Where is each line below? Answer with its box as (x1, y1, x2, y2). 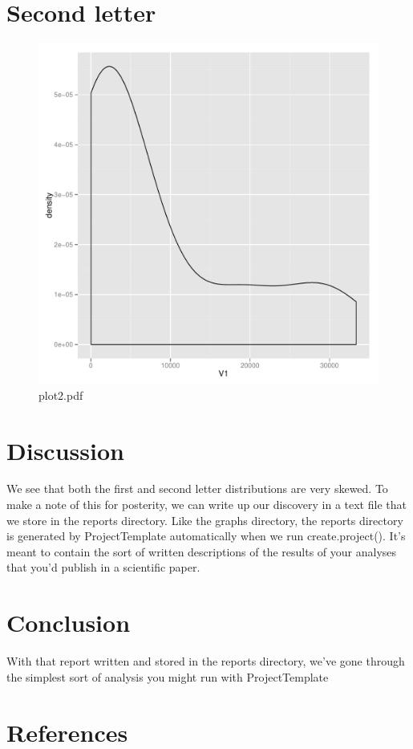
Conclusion (6, 606, 131, 639)
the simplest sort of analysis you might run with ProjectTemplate (6, 668, 329, 685)
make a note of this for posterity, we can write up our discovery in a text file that (6, 496, 407, 513)
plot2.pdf (38, 386, 83, 403)
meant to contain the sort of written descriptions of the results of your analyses (6, 543, 397, 560)
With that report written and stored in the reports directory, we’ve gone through (6, 653, 405, 670)
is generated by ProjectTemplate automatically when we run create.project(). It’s (6, 527, 406, 544)
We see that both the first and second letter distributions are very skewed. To (6, 480, 388, 497)
